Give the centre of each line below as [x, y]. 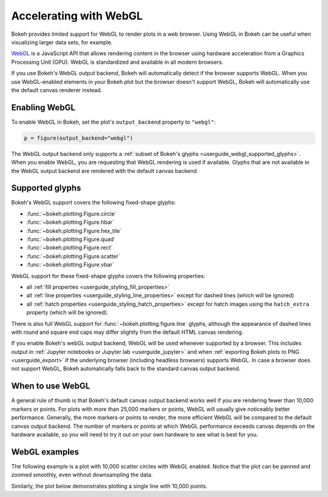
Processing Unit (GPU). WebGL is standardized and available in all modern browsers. [118, 62]
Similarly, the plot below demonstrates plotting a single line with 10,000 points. [109, 486]
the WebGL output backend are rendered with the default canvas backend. [105, 171]
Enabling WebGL [43, 107]
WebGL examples [45, 452]
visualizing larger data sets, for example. [62, 42]
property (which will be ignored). [67, 313]
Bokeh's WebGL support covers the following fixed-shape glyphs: [94, 203]
